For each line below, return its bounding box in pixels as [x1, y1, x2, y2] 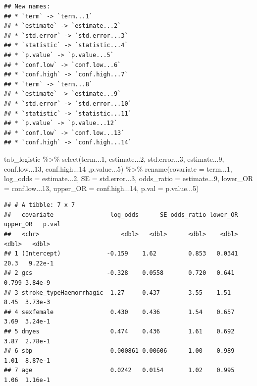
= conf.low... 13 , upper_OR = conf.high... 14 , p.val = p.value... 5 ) [4, 183, 199, 193]
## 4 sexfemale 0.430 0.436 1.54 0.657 [4, 308, 235, 316]
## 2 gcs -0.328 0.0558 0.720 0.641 [4, 269, 235, 277]
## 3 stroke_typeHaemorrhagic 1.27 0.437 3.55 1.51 [4, 289, 231, 296]
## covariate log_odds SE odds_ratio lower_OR [4, 211, 238, 218]
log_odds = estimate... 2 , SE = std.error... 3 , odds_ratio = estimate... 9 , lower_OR [4, 173, 254, 184]
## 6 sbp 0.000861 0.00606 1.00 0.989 [4, 347, 235, 355]
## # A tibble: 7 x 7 [4, 201, 75, 209]
